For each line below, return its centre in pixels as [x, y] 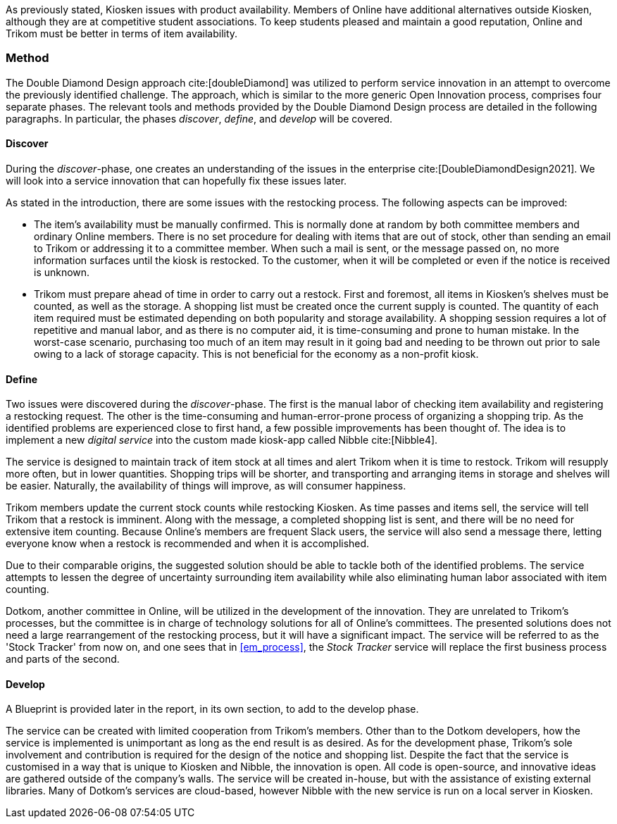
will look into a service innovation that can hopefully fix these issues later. [176, 180]
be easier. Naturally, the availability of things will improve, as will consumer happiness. [206, 486]
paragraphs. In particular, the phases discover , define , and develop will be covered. [199, 118]
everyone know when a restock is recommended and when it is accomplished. [188, 544]
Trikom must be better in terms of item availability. [122, 33]
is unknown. [62, 272]
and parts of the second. [63, 659]
